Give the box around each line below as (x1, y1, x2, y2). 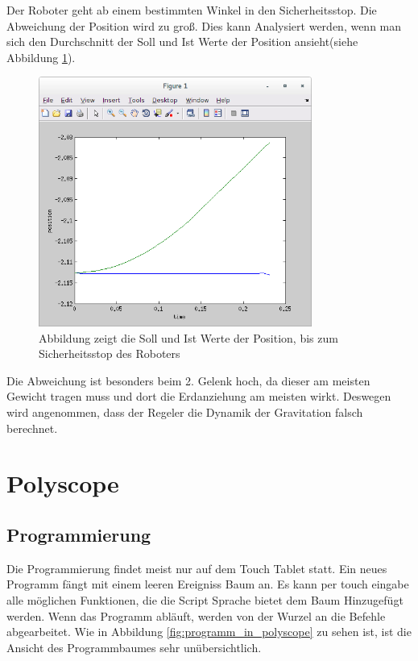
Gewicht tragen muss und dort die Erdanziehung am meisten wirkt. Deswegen (6, 388, 391, 405)
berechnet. (6, 419, 58, 436)
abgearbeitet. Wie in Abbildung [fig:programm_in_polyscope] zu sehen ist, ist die (6, 623, 412, 640)
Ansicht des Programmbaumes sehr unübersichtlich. (6, 638, 262, 655)
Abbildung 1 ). (6, 48, 76, 65)
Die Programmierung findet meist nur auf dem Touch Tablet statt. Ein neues (6, 559, 387, 576)
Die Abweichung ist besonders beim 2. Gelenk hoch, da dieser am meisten (6, 372, 370, 389)
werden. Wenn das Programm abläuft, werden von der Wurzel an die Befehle (6, 607, 386, 624)
